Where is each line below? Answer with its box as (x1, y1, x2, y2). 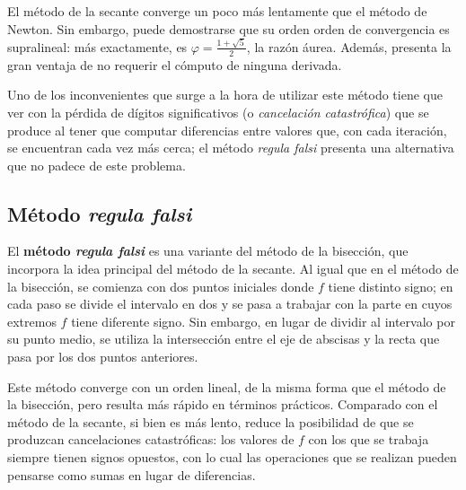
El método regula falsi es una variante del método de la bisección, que (7, 241, 409, 260)
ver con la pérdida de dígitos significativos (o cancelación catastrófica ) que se (7, 102, 429, 121)
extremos (7, 311, 57, 330)
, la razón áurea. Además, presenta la (246, 37, 452, 56)
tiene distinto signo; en (328, 276, 453, 295)
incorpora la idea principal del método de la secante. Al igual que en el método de (7, 259, 459, 278)
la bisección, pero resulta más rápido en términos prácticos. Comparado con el (7, 395, 438, 414)
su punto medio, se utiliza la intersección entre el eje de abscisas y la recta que (7, 329, 440, 348)
